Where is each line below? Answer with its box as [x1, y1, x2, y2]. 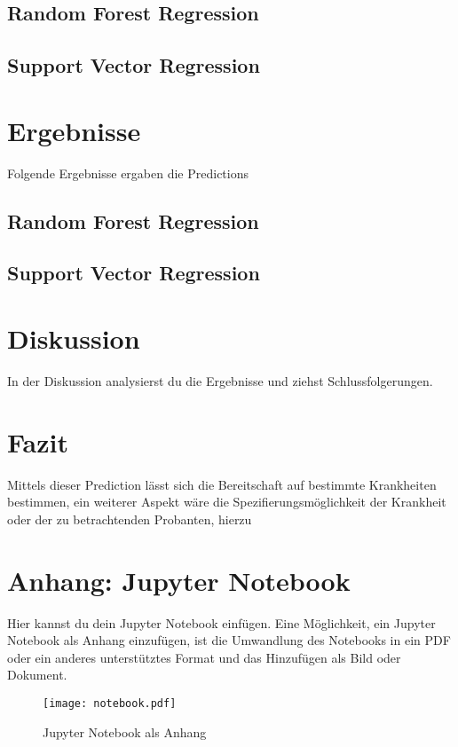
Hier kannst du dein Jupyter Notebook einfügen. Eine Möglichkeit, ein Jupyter [7, 613, 436, 632]
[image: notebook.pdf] [43, 696, 177, 710]
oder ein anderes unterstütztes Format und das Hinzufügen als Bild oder [7, 648, 401, 666]
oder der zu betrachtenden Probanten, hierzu [7, 509, 252, 528]
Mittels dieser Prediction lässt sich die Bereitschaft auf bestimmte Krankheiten [7, 475, 437, 493]
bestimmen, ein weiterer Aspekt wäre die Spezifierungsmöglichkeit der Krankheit [7, 492, 446, 511]
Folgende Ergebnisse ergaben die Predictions [7, 163, 249, 182]
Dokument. [7, 665, 67, 684]
